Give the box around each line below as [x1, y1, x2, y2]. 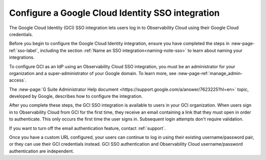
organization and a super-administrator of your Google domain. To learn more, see [9, 70, 177, 76]
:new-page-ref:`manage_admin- [177, 70, 243, 76]
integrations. [9, 54, 35, 60]
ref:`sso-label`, [9, 47, 39, 53]
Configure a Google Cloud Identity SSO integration [9, 7, 220, 18]
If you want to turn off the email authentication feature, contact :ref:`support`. [9, 125, 166, 131]
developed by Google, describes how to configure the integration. [9, 93, 143, 99]
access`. [9, 77, 27, 83]
